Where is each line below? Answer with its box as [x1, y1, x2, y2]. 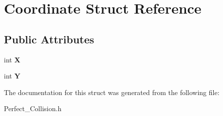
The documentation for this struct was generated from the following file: [4, 87, 220, 97]
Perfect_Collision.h [4, 103, 62, 114]
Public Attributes [4, 31, 94, 46]
